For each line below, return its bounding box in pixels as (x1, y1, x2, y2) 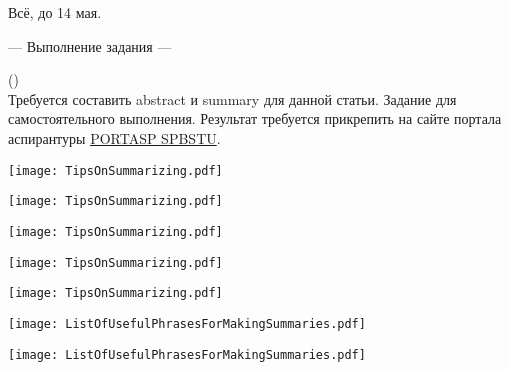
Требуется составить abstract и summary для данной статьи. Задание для (8, 88, 457, 109)
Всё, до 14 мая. (8, 2, 102, 22)
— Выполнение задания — (8, 35, 172, 56)
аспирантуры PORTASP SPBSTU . (8, 127, 221, 148)
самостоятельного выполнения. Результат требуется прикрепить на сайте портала (8, 108, 502, 129)
